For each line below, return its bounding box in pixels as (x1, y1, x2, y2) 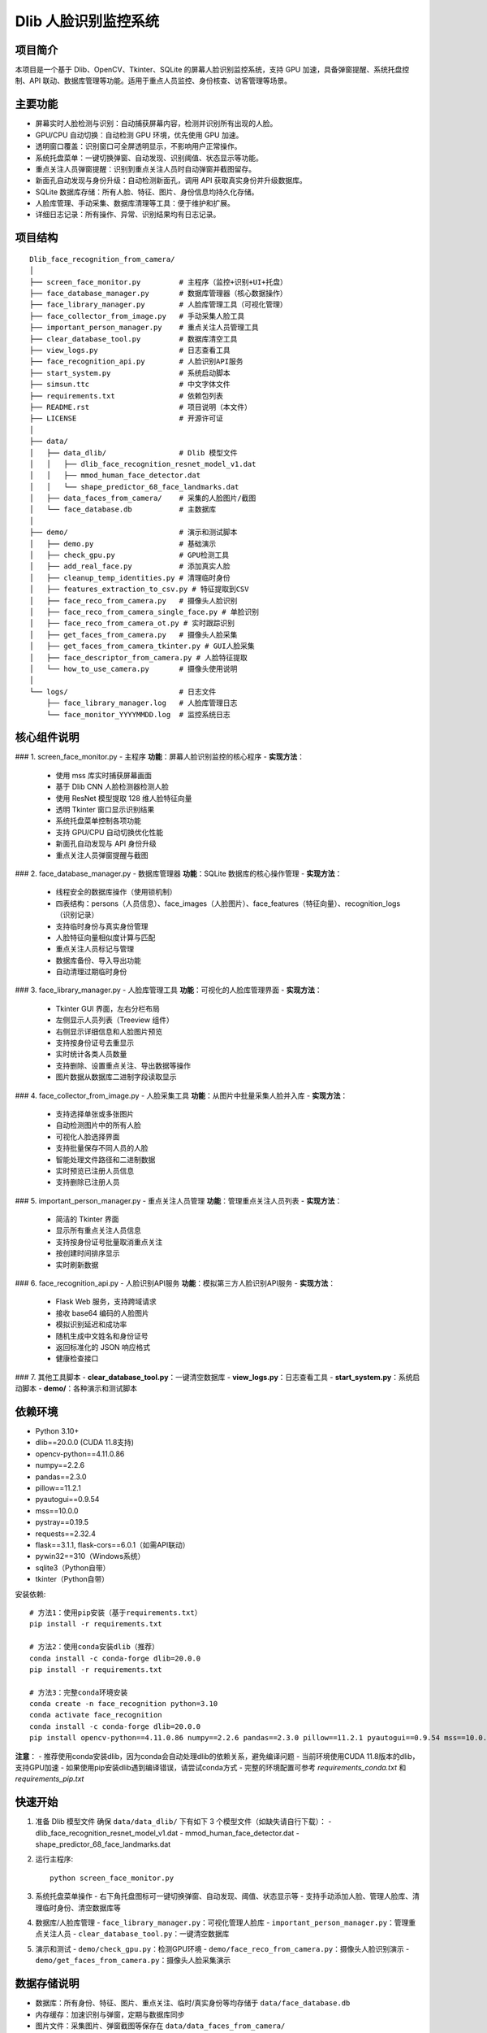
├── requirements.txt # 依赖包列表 (29, 391, 223, 400)
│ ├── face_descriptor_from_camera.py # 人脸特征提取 (29, 653, 248, 662)
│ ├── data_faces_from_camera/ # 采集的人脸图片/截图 (29, 494, 256, 503)
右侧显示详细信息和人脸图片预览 (55, 1026, 162, 1036)
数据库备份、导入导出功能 (55, 956, 141, 965)
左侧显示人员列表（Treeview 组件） (55, 1015, 174, 1025)
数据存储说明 (15, 1977, 80, 1991)
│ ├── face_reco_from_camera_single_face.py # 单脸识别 (29, 607, 260, 616)
